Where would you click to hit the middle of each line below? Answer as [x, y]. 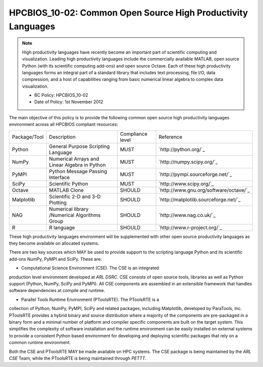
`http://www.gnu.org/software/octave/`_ [204, 190]
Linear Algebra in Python [77, 165]
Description [62, 137]
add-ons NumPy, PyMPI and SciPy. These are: [56, 259]
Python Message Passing [78, 171]
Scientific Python [69, 183]
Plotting [58, 202]
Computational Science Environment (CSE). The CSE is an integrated [90, 268]
